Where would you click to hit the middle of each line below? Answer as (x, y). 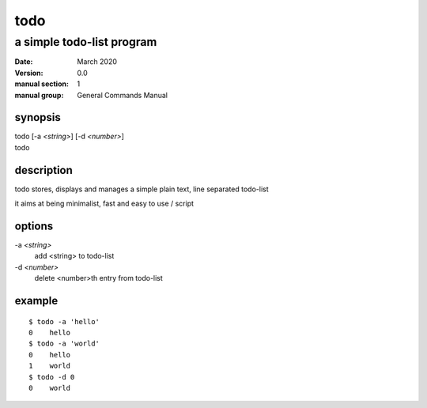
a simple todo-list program (86, 42)
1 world (50, 366)
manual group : (39, 95)
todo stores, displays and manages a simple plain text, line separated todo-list (142, 189)
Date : (24, 62)
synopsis (38, 117)
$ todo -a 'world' (64, 344)
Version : (29, 73)
